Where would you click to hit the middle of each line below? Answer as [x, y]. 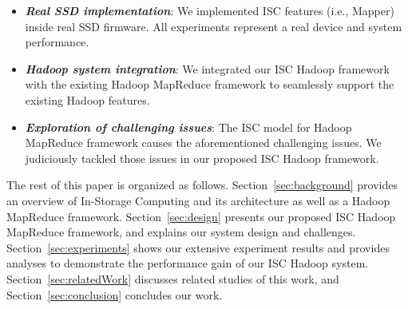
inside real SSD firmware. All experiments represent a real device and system [214, 26]
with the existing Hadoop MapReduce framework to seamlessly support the [210, 84]
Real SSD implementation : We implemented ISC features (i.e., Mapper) [210, 10]
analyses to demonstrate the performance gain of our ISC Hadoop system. [188, 263]
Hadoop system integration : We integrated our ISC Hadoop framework [207, 68]
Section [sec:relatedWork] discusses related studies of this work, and [173, 278]
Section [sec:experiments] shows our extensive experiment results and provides [198, 247]
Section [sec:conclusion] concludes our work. [115, 294]
